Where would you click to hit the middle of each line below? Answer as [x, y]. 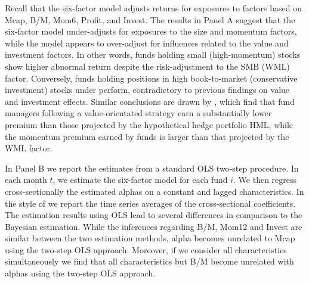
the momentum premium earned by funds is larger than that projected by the [147, 136]
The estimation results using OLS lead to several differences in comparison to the [154, 215]
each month [26, 180]
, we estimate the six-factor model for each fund [140, 180]
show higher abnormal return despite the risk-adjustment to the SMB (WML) [147, 66]
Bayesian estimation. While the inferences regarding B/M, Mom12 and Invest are [154, 226]
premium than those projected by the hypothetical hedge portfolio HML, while [149, 124]
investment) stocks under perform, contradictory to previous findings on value [147, 90]
